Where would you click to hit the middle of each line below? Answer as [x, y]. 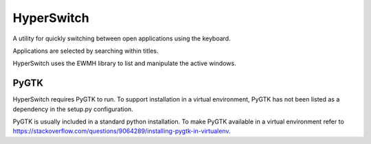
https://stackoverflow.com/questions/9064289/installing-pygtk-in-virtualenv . [122, 131]
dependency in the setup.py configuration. [73, 109]
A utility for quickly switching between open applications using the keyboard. [122, 38]
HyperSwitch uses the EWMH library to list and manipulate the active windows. [124, 63]
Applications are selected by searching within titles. [86, 51]
